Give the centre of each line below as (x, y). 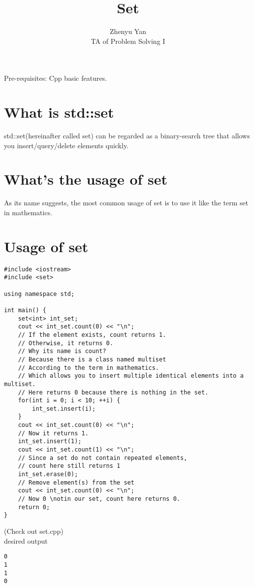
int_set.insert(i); (64, 408)
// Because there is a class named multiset (92, 359)
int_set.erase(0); (48, 474)
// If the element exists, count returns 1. (92, 335)
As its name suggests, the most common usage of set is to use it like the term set (126, 203)
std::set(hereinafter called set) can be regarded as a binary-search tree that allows (127, 136)
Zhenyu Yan (128, 31)
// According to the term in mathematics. (88, 368)
